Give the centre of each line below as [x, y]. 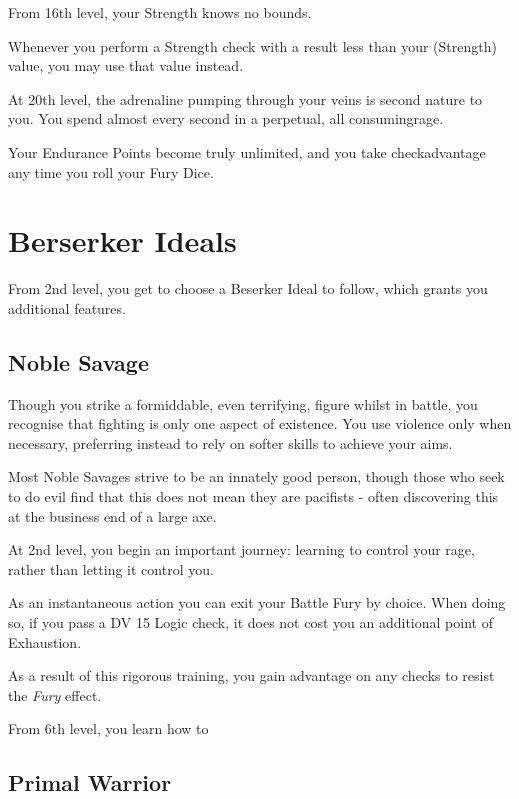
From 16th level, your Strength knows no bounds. [160, 12]
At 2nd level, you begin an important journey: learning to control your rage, [241, 549]
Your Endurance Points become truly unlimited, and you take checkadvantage [247, 151]
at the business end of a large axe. [112, 515]
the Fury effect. [55, 694]
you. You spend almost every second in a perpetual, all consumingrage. [226, 118]
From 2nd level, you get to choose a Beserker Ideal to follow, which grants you [248, 288]
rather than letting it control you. [111, 568]
